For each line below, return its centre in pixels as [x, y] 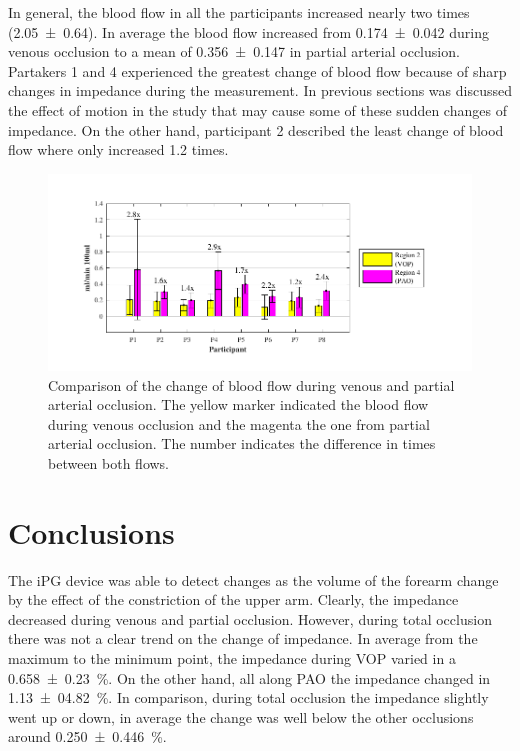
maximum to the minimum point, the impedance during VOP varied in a [232, 658]
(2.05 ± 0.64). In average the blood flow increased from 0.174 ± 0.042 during [248, 31]
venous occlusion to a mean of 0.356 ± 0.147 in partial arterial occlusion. [234, 51]
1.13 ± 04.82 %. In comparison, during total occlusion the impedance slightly [248, 697]
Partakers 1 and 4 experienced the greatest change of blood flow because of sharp [257, 70]
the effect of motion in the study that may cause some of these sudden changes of [257, 109]
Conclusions [91, 531]
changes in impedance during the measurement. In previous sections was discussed [260, 90]
